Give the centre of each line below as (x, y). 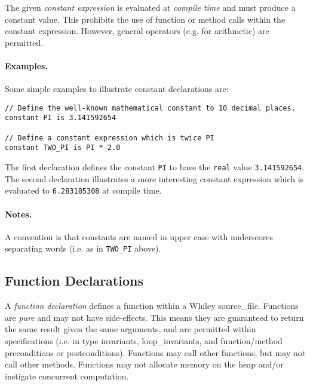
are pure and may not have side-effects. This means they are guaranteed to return (154, 317)
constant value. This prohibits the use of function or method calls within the (145, 19)
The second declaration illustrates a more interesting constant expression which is (154, 178)
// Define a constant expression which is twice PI (110, 138)
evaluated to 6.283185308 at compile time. (83, 190)
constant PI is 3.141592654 (61, 118)
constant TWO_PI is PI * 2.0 (63, 148)
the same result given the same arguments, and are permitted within (131, 329)
